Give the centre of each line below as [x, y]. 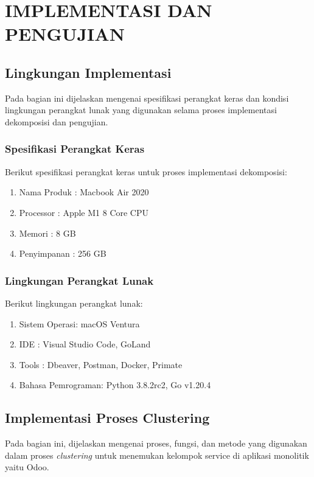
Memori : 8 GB [47, 233]
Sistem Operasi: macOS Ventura [79, 323]
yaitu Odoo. [27, 467]
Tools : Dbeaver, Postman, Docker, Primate [101, 364]
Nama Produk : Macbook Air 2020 [84, 192]
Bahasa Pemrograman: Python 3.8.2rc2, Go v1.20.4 [115, 385]
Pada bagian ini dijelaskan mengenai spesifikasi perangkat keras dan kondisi [147, 98]
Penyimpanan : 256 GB [63, 253]
